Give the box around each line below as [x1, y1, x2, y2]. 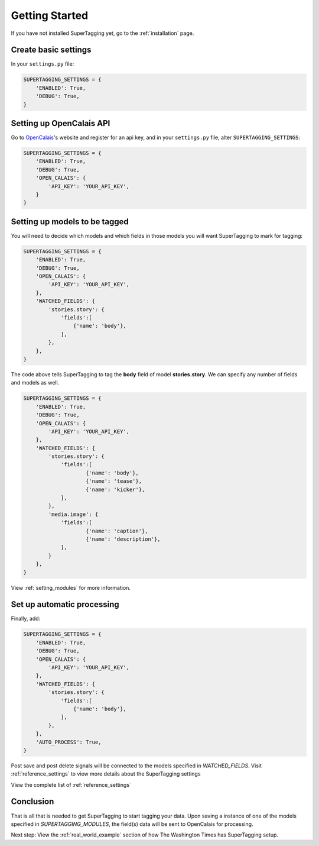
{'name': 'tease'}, [86, 478, 142, 485]
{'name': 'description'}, [86, 536, 161, 543]
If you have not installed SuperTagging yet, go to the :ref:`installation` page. [11, 30, 194, 37]
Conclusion [11, 796, 54, 807]
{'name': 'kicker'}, [86, 486, 145, 493]
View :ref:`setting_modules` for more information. [11, 584, 131, 591]
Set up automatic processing [11, 599, 119, 609]
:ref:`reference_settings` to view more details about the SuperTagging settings [11, 770, 201, 777]
